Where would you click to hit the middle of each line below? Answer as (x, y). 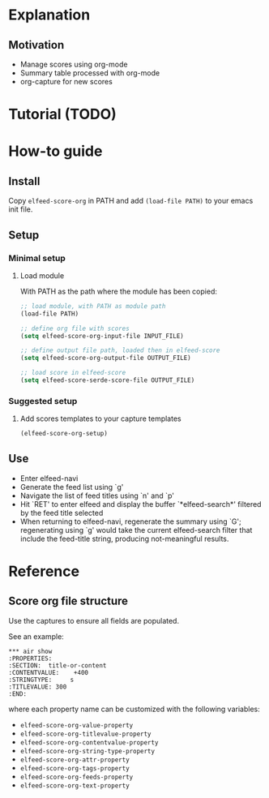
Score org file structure (68, 601)
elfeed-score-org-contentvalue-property (89, 742)
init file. (21, 209)
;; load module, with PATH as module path (93, 306)
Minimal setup (37, 258)
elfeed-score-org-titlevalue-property (85, 734)
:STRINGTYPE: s (41, 680)
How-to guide (56, 151)
